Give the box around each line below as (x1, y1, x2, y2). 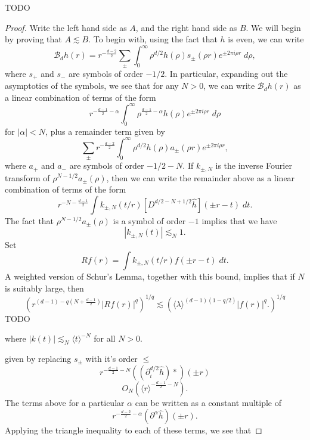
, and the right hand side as (135, 21, 237, 33)
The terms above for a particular (5, 396, 125, 408)
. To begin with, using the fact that (88, 33, 218, 45)
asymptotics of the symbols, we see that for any (5, 79, 179, 92)
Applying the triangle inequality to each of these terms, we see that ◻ (5, 424, 262, 436)
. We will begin (246, 21, 301, 33)
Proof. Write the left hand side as (5, 21, 127, 33)
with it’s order (85, 352, 138, 364)
